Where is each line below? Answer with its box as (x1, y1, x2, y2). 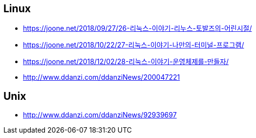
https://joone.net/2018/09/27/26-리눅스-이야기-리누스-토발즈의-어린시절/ (23, 24, 252, 33)
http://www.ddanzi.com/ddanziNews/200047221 (23, 73, 180, 82)
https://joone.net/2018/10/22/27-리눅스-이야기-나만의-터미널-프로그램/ (23, 41, 244, 49)
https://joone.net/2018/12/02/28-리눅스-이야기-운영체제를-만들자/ (23, 57, 229, 66)
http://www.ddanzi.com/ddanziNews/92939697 (23, 111, 177, 119)
